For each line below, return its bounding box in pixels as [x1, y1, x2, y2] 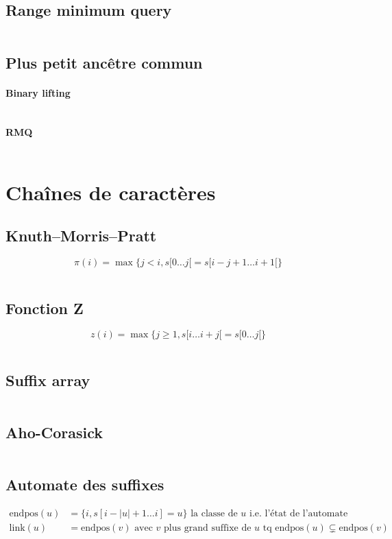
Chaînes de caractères [5, 178, 216, 206]
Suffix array [5, 369, 90, 390]
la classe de [191, 508, 238, 518]
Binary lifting [5, 85, 71, 99]
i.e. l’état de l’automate [249, 508, 348, 518]
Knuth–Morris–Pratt [5, 225, 157, 246]
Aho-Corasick [5, 421, 103, 442]
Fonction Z [5, 297, 84, 318]
